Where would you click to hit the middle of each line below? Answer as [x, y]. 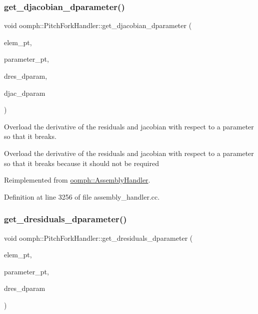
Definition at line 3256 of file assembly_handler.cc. [82, 196]
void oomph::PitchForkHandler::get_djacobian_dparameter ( [98, 25]
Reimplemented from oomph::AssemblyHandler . [77, 180]
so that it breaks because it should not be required [81, 163]
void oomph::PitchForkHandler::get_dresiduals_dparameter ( [98, 238]
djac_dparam [25, 93]
